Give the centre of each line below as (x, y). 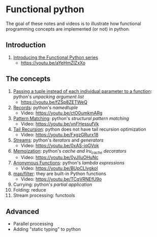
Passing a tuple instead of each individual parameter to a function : (83, 91)
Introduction (26, 45)
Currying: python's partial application (53, 184)
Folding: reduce (29, 190)
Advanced (23, 211)
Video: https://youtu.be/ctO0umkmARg (61, 113)
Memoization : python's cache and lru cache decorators (70, 151)
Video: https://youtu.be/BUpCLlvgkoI (59, 168)
